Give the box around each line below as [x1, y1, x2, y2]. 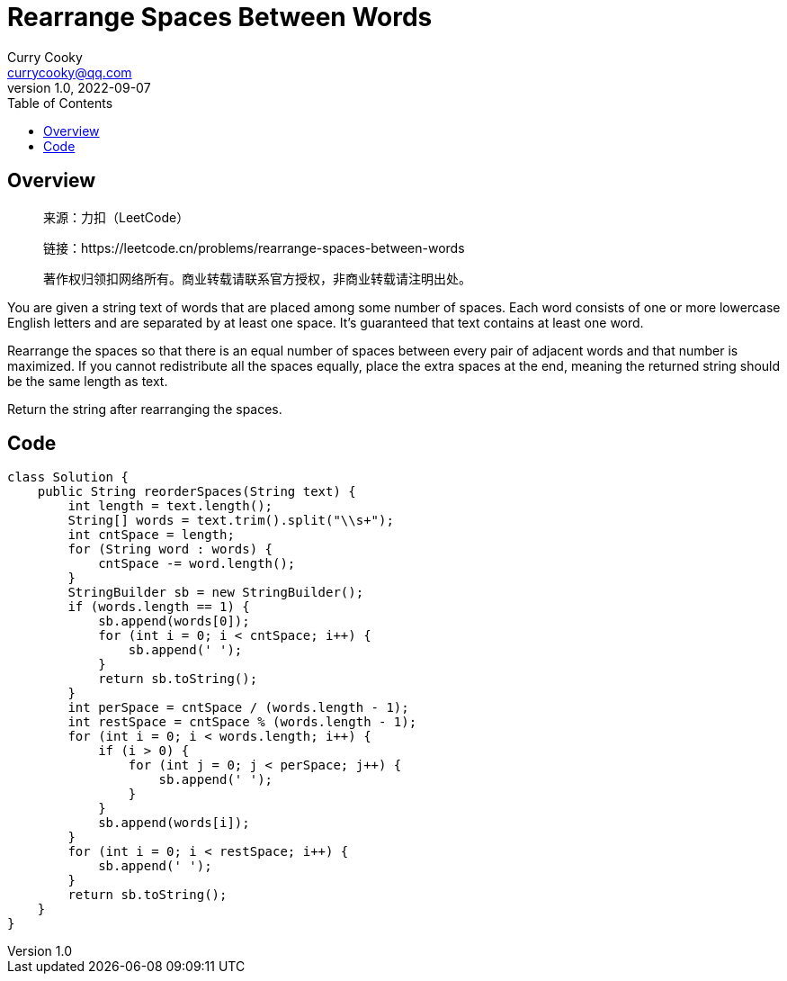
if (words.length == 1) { [67, 599, 250, 615]
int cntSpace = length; [67, 527, 235, 543]
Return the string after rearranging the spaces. [7, 400, 282, 417]
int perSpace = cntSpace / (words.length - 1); [67, 700, 409, 715]
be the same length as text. [7, 373, 168, 389]
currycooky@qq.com [7, 64, 132, 80]
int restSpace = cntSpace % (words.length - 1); [67, 715, 417, 730]
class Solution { [7, 470, 129, 485]
